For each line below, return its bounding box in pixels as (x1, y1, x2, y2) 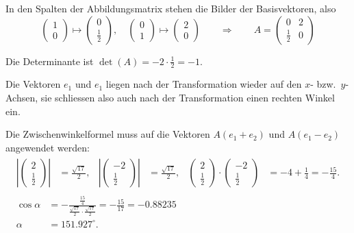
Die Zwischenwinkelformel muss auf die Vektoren (5, 127, 210, 141)
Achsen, (5, 90, 38, 105)
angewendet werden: (5, 140, 90, 154)
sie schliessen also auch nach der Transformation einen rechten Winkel (40, 90, 335, 105)
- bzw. (310, 77, 336, 91)
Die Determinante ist (5, 53, 94, 68)
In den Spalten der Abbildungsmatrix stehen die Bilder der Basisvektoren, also (5, 1, 336, 15)
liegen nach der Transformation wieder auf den (105, 77, 302, 91)
